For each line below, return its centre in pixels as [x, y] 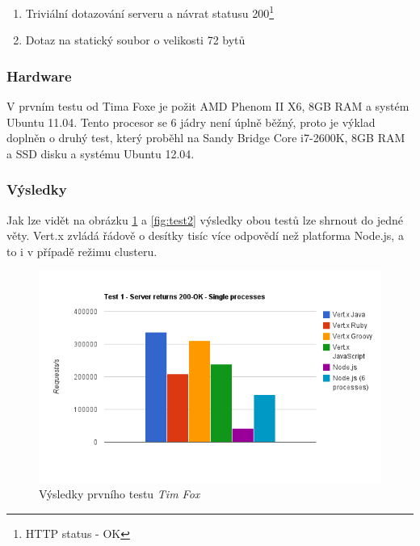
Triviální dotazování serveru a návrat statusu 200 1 [150, 12]
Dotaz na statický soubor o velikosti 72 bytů [135, 40]
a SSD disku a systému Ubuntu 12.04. [101, 153]
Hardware [39, 76]
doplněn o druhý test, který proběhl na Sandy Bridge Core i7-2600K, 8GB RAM [206, 138]
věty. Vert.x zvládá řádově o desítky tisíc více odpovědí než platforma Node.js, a [205, 235]
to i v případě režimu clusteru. [82, 251]
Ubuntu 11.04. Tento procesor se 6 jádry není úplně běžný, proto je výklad [191, 122]
